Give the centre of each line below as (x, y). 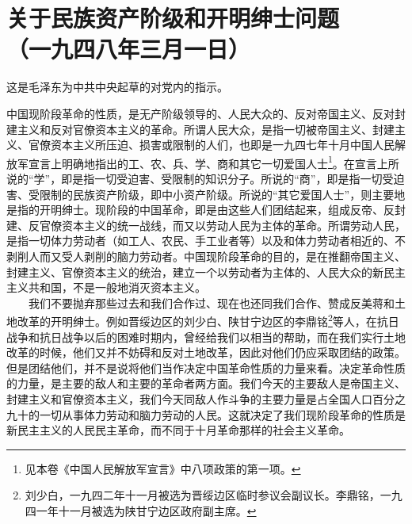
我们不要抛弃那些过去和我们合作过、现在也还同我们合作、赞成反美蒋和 (211, 302)
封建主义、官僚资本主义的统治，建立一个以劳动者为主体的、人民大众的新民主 (206, 272)
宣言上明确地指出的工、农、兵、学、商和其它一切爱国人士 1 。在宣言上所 (214, 162)
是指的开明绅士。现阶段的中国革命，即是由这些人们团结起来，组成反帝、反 (200, 210)
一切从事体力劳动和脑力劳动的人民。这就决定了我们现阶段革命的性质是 (222, 414)
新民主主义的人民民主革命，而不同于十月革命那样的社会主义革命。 (178, 430)
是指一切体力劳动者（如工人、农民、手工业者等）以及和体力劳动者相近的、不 (206, 241)
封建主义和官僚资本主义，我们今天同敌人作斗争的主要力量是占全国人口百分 (200, 398)
